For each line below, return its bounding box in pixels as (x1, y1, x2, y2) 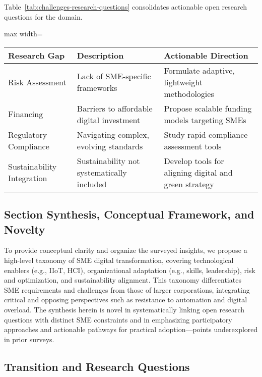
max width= (4, 28, 43, 39)
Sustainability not (77, 154, 140, 167)
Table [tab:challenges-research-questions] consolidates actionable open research (4, 2, 247, 12)
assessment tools (164, 140, 222, 152)
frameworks (77, 82, 117, 94)
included (77, 178, 107, 190)
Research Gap (8, 49, 65, 61)
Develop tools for (164, 154, 224, 167)
